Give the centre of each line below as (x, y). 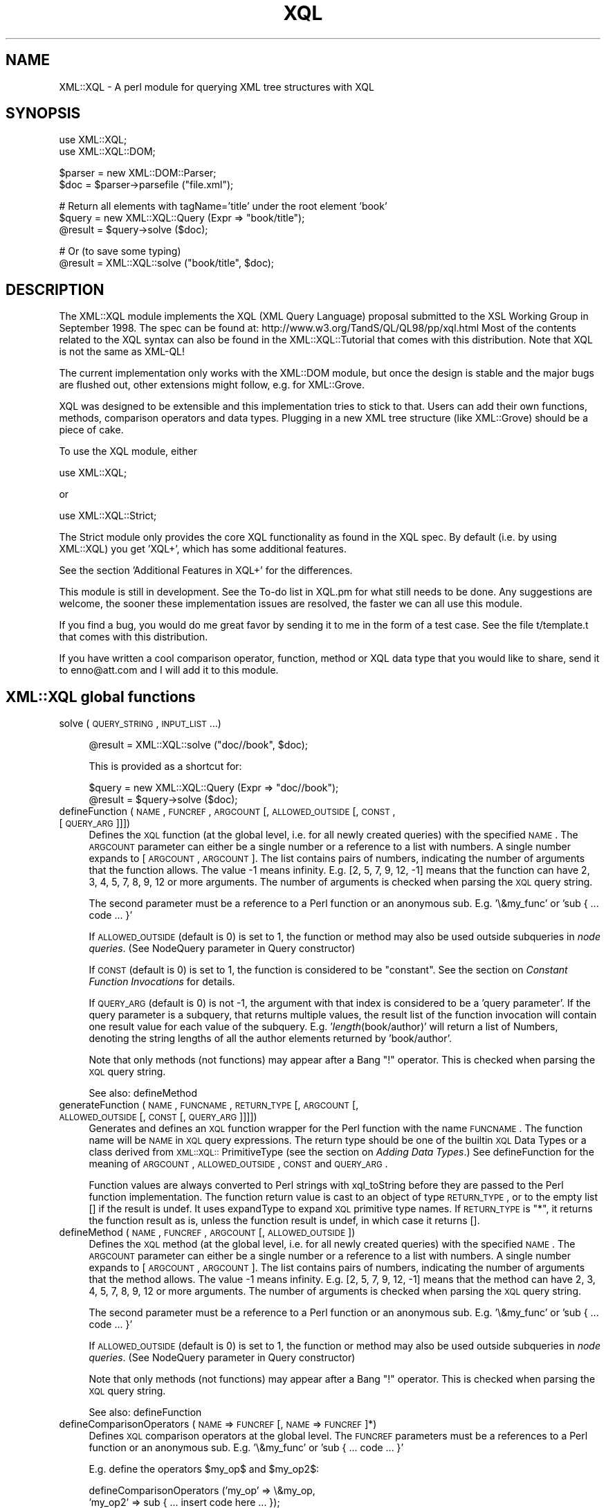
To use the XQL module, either (128, 451)
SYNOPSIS (43, 114)
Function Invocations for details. (162, 982)
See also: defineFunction (145, 1412)
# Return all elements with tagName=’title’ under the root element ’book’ (223, 206)
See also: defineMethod (143, 1093)
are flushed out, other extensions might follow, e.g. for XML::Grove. (212, 385)
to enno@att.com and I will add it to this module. (169, 670)
